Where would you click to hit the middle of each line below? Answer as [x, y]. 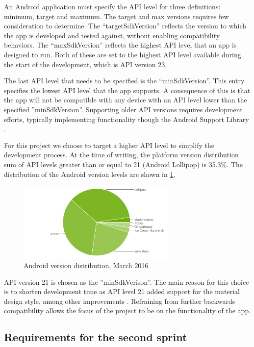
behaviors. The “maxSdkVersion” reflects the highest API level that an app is [120, 45]
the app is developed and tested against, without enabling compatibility [112, 35]
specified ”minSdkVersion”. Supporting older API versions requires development [123, 109]
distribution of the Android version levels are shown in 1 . [90, 174]
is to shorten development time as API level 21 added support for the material [122, 291]
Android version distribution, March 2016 [86, 265]
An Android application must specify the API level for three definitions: [112, 6]
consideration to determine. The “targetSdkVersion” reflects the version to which [125, 26]
